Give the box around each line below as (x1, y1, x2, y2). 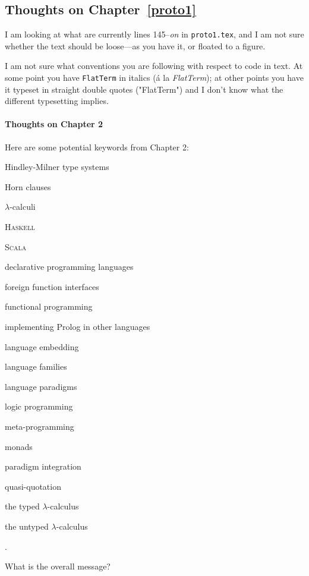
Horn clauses (5, 180, 51, 193)
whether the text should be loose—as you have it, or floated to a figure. (5, 39, 266, 52)
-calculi (10, 200, 36, 213)
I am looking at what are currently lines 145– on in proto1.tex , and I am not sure (5, 28, 304, 40)
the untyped (5, 520, 49, 532)
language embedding (5, 340, 79, 352)
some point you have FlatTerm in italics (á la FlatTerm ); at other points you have (5, 71, 304, 84)
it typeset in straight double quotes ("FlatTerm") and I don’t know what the (5, 83, 283, 95)
